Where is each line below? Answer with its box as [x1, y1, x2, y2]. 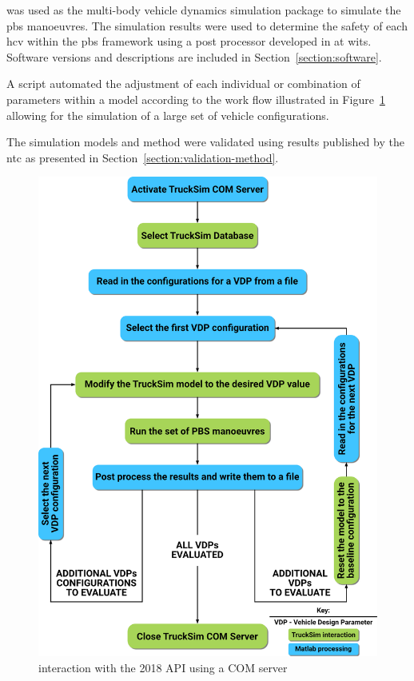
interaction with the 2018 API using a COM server [38, 659, 288, 675]
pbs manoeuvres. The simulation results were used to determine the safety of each [6, 17, 408, 34]
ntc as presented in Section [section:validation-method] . [6, 149, 279, 165]
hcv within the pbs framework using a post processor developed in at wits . [6, 33, 372, 50]
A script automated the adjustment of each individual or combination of [6, 75, 360, 92]
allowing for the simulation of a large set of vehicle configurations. [6, 106, 329, 123]
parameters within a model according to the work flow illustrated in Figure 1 [6, 90, 385, 107]
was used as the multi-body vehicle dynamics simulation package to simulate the [6, 2, 401, 18]
